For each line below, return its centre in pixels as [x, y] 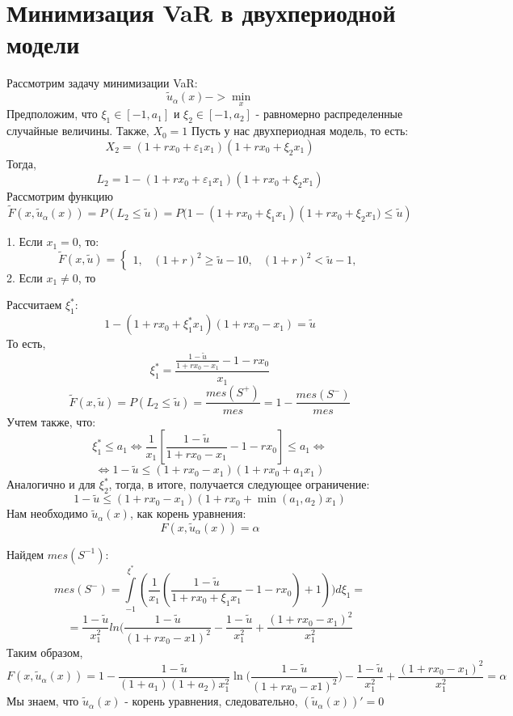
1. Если [25, 241]
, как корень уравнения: [188, 513]
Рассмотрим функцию [60, 196]
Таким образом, [45, 652]
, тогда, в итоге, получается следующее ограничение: [239, 484]
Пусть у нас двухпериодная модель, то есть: [300, 131]
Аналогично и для [51, 484]
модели [43, 44]
